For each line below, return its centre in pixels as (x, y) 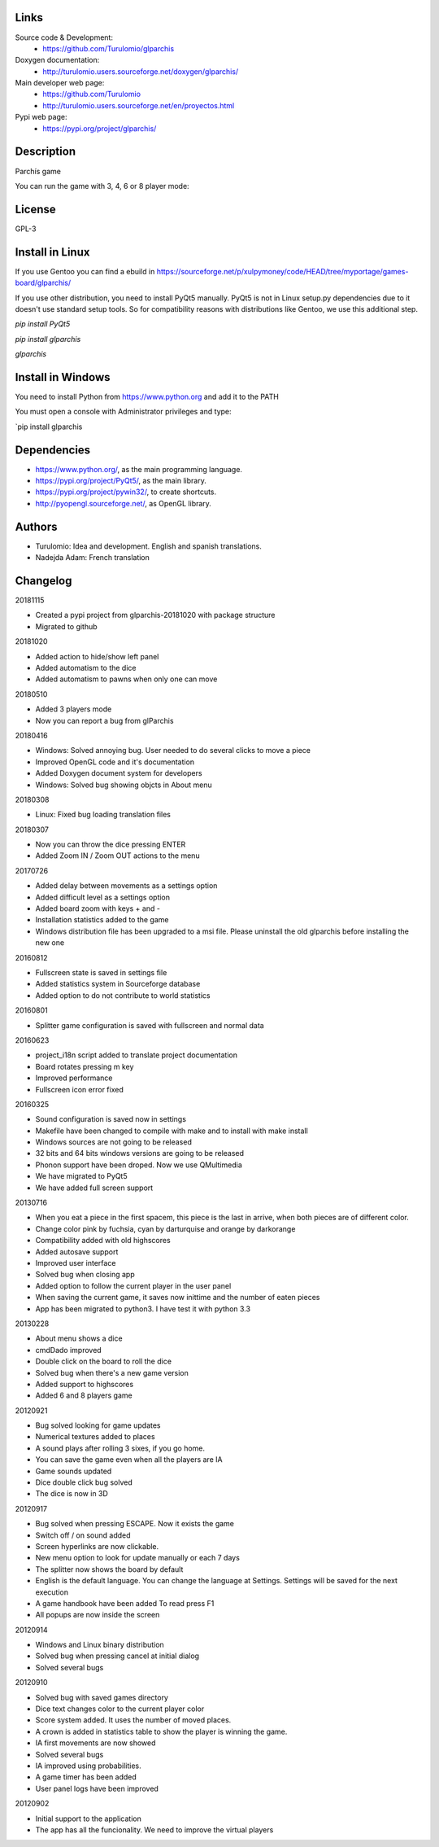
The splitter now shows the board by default (109, 1569)
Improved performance (74, 1078)
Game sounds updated (74, 1471)
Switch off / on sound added (83, 1535)
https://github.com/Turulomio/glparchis (109, 48)
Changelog (43, 581)
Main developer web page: (60, 83)
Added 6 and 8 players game (84, 1395)
